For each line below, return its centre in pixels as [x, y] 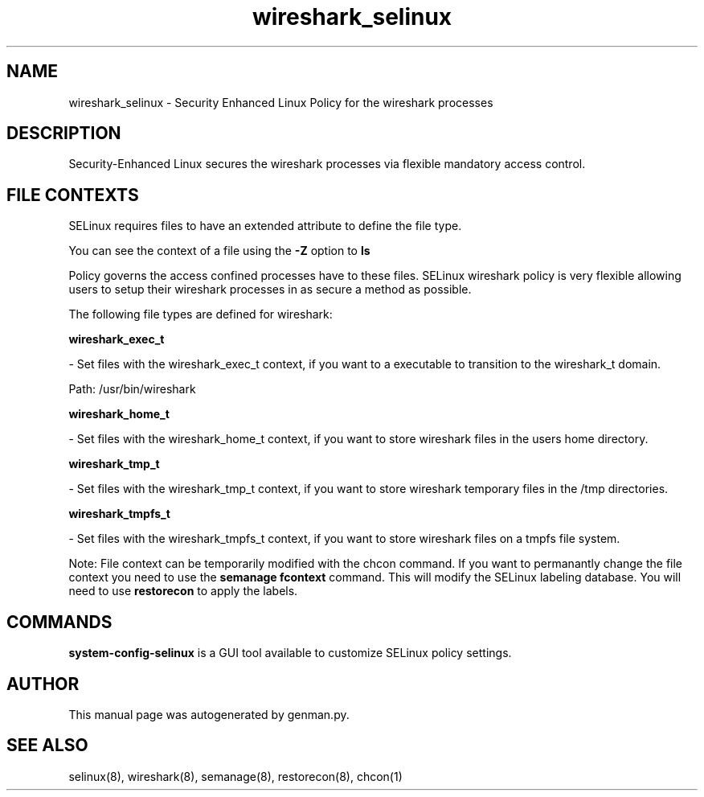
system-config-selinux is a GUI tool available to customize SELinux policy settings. [290, 653]
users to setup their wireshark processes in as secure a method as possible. [270, 290]
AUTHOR [43, 684]
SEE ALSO [47, 746]
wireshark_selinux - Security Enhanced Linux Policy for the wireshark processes [281, 102]
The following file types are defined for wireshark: [201, 314]
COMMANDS [59, 622]
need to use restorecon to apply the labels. [183, 591]
